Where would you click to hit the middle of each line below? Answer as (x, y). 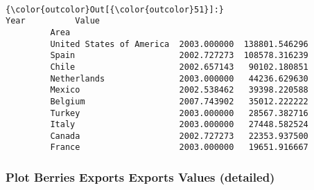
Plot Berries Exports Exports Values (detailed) (140, 177)
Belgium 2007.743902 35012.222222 (179, 101)
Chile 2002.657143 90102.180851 (179, 67)
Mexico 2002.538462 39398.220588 (179, 90)
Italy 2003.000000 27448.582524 (179, 125)
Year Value (53, 21)
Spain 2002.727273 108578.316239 (179, 56)
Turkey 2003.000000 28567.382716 (179, 113)
